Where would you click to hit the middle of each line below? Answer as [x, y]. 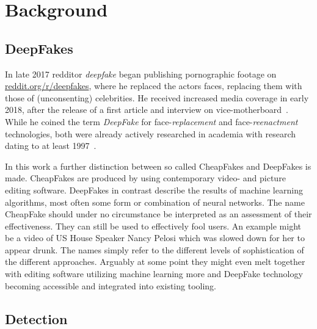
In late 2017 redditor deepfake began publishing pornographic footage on [141, 74]
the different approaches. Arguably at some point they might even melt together [155, 262]
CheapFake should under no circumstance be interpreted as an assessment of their [158, 214]
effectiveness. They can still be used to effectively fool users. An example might [153, 226]
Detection [36, 318]
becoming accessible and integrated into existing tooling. [111, 285]
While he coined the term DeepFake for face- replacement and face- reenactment [151, 121]
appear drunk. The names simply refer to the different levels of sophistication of [155, 249]
